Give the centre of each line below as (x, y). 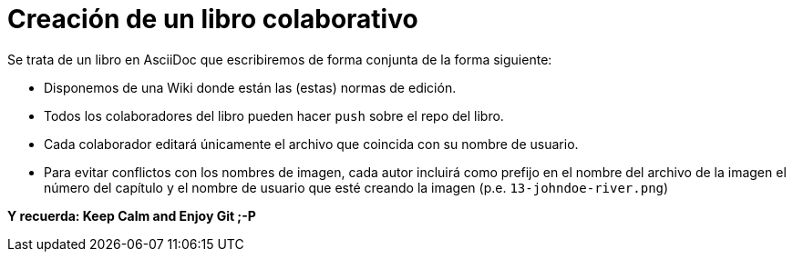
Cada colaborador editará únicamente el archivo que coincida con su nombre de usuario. (311, 144)
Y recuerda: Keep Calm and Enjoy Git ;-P (132, 215)
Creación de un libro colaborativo (213, 19)
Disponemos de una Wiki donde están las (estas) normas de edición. (250, 87)
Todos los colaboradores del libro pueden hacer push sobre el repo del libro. (274, 115)
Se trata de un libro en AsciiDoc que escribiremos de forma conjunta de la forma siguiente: (280, 59)
